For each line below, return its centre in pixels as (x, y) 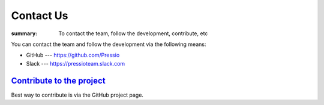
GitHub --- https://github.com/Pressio (73, 55)
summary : (24, 33)
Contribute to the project (58, 81)
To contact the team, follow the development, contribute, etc (133, 33)
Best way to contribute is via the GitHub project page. (77, 95)
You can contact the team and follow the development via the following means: (109, 44)
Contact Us (40, 16)
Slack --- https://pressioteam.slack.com (76, 63)
